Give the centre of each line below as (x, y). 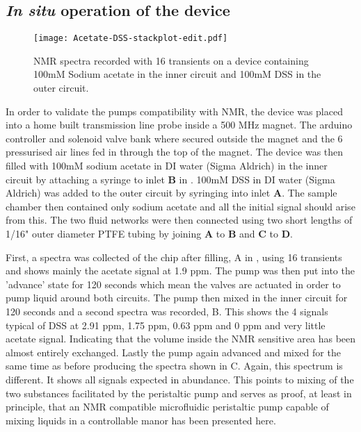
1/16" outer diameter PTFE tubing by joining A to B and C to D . (149, 233)
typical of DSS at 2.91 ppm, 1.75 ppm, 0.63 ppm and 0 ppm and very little (166, 325)
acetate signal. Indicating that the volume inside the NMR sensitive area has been (181, 339)
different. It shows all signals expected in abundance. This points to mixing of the (180, 379)
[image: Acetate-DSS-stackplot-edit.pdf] (131, 39)
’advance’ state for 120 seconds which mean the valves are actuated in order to (173, 284)
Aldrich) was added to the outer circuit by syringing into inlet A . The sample (171, 193)
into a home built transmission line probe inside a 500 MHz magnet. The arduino (179, 125)
